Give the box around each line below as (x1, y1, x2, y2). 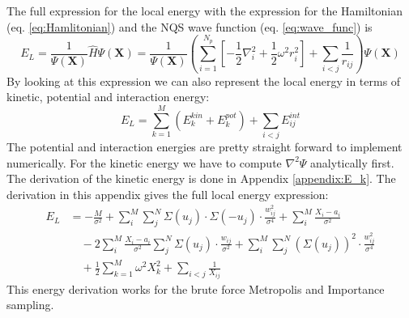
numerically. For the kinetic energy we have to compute (6, 154, 282, 171)
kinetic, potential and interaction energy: (6, 88, 210, 105)
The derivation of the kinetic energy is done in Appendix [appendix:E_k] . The (6, 170, 396, 187)
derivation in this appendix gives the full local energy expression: (6, 185, 329, 202)
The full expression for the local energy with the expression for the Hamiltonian (6, 2, 403, 19)
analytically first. (310, 154, 394, 171)
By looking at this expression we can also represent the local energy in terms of (6, 72, 401, 89)
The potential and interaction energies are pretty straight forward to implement (6, 138, 403, 155)
